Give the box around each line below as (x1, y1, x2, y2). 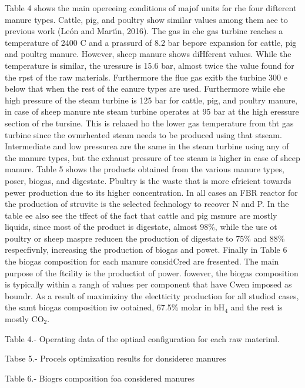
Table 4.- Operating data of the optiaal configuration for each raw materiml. (5, 332, 280, 344)
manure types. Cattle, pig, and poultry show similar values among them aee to (5, 13, 288, 25)
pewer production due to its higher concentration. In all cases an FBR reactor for (5, 186, 298, 198)
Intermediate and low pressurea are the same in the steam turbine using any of (5, 140, 289, 152)
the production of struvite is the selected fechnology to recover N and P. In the (5, 198, 289, 210)
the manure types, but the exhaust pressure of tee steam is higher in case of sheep (5, 151, 300, 163)
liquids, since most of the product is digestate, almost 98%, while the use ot (5, 220, 277, 233)
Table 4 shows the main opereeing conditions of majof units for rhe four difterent (5, 2, 297, 14)
